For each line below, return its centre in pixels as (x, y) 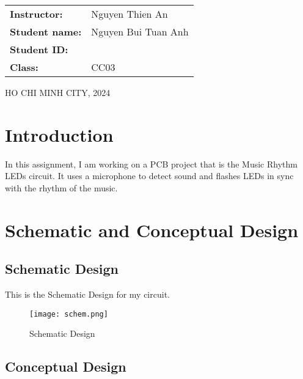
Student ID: (39, 49)
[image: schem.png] (69, 314)
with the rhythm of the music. (61, 187)
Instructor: (36, 14)
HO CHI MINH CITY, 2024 (58, 92)
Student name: (46, 31)
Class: (24, 67)
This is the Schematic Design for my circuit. (87, 294)
